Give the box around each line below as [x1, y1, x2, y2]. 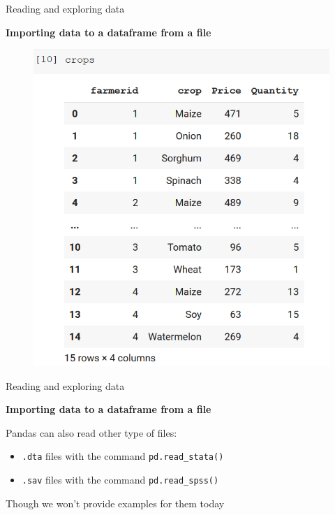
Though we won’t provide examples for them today [6, 495, 225, 510]
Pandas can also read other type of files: [6, 425, 177, 440]
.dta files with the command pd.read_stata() [22, 449, 224, 463]
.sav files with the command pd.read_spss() [22, 472, 219, 487]
